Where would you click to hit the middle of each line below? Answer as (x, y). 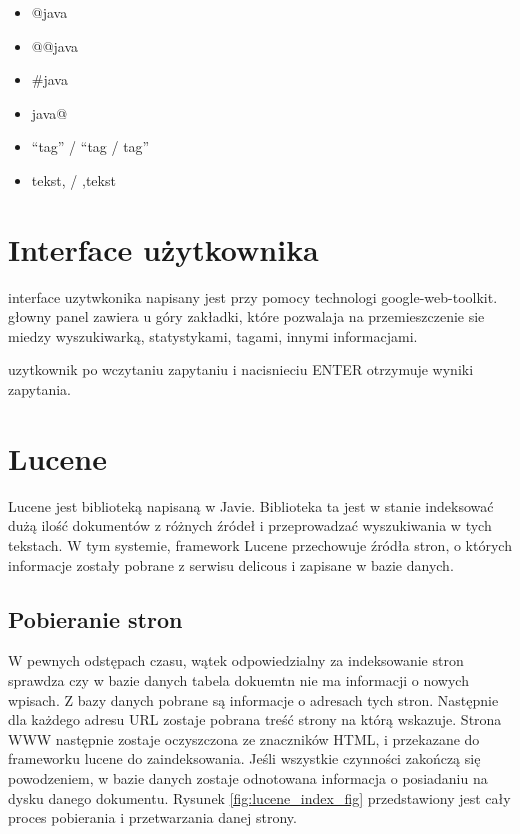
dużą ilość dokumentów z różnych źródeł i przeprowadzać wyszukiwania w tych (250, 525)
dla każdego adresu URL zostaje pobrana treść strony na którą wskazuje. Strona (255, 719)
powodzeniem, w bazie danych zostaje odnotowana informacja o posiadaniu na (248, 777)
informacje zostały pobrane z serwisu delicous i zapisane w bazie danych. (231, 564)
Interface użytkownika (163, 248)
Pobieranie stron (95, 618)
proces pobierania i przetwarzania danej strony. (152, 817)
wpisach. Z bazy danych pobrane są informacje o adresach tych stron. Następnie (253, 699)
